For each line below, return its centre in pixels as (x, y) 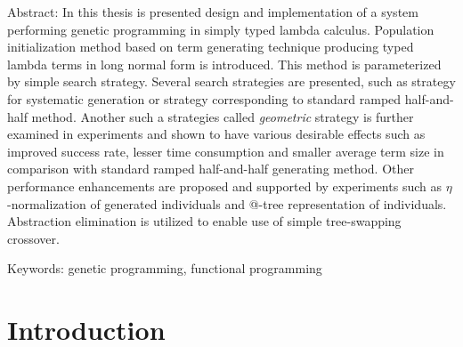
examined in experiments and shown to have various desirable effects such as (216, 134)
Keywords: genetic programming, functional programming (165, 268)
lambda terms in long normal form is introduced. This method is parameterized (224, 64)
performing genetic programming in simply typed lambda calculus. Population (221, 29)
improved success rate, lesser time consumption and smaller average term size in (226, 151)
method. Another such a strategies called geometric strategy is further (223, 116)
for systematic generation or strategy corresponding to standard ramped (204, 98)
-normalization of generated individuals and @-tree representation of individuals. (227, 203)
